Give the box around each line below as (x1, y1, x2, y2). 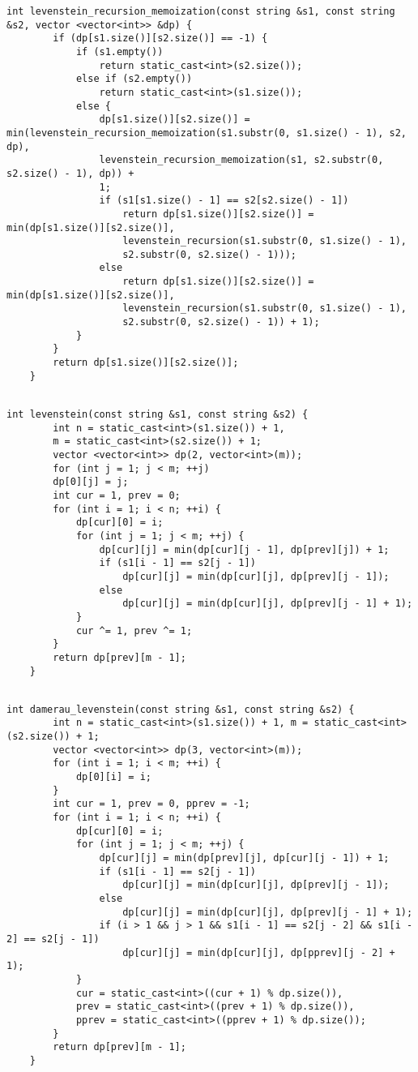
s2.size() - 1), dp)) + (6, 167, 134, 179)
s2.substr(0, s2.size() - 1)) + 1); (122, 316, 320, 328)
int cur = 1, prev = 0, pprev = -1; (53, 798, 250, 810)
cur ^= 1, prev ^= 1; (75, 624, 193, 637)
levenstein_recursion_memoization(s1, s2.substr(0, (99, 154, 384, 166)
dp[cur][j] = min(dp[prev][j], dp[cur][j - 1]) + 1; (99, 852, 390, 864)
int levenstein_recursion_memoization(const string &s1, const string (6, 6, 395, 17)
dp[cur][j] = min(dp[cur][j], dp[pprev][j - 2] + (122, 946, 395, 958)
